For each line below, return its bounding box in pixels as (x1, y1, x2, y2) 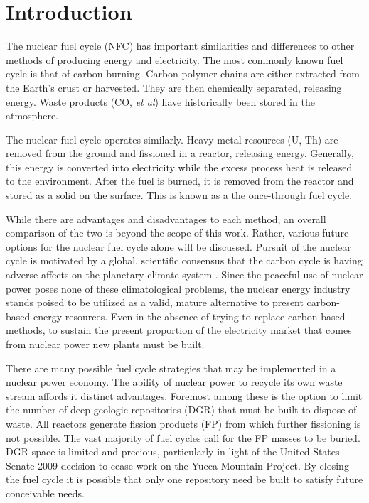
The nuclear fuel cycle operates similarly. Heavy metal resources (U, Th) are (6, 131, 338, 146)
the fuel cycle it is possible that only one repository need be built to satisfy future (6, 472, 363, 487)
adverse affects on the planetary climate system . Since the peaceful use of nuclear (6, 267, 363, 282)
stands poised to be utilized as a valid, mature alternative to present (6, 295, 304, 310)
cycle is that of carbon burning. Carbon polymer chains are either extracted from (6, 66, 360, 81)
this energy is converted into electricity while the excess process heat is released (6, 159, 353, 174)
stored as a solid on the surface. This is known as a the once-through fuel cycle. (6, 188, 353, 202)
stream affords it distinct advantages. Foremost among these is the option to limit (6, 388, 363, 403)
